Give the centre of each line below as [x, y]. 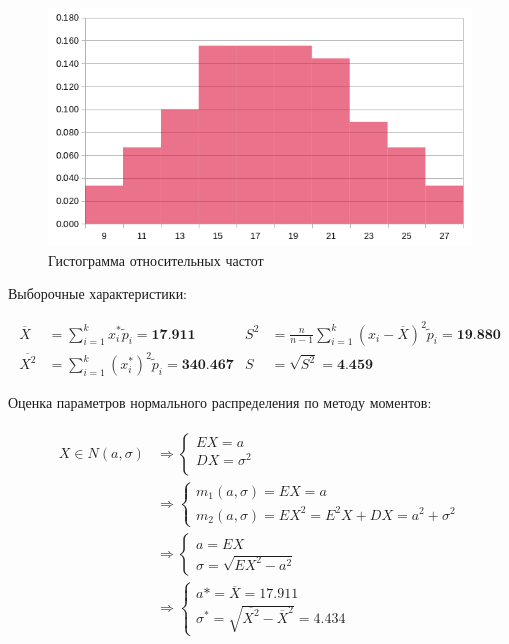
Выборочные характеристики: [98, 293]
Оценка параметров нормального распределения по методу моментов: [220, 402]
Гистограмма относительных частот [156, 259]
